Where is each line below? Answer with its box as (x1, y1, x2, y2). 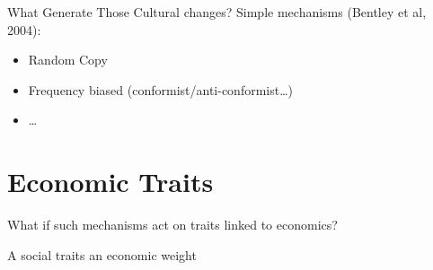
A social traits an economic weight (7, 245, 197, 264)
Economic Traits (7, 163, 214, 200)
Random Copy (28, 50, 108, 69)
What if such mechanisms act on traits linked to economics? (7, 215, 338, 234)
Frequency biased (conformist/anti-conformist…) (28, 80, 294, 99)
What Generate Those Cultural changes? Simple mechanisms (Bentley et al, (7, 3, 427, 21)
